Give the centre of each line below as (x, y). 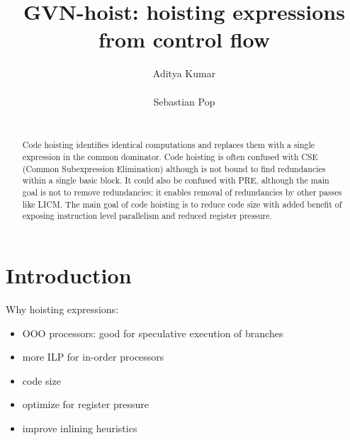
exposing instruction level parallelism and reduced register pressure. (147, 216)
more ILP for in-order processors (93, 357)
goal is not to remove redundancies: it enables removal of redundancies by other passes (182, 192)
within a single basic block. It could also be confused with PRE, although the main (176, 180)
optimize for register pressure (85, 404)
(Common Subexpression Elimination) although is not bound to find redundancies (174, 168)
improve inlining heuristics (80, 428)
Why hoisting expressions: (62, 309)
